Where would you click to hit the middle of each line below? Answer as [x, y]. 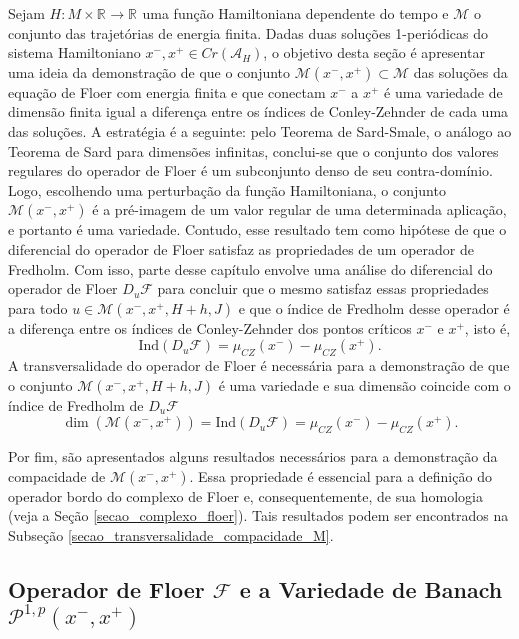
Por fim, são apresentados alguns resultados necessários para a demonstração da [253, 456]
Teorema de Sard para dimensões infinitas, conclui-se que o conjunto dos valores [253, 150]
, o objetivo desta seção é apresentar [374, 52]
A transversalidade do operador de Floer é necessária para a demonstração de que [259, 365]
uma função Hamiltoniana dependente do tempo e [295, 13]
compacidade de [57, 475]
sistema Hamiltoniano [74, 52]
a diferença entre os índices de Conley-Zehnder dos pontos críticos [210, 327]
